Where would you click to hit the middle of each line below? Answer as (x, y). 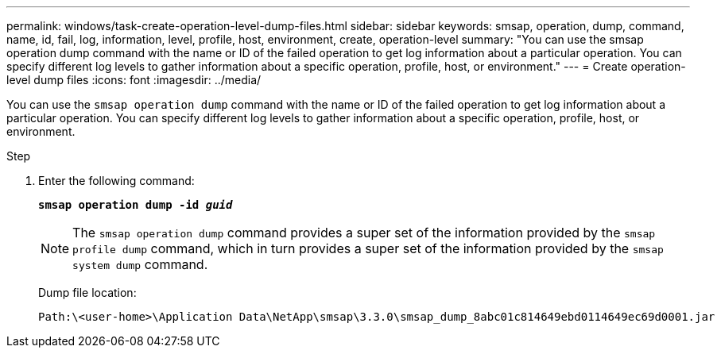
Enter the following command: (116, 181)
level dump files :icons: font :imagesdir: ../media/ (134, 80)
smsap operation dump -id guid (136, 205)
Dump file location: (87, 292)
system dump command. (140, 264)
